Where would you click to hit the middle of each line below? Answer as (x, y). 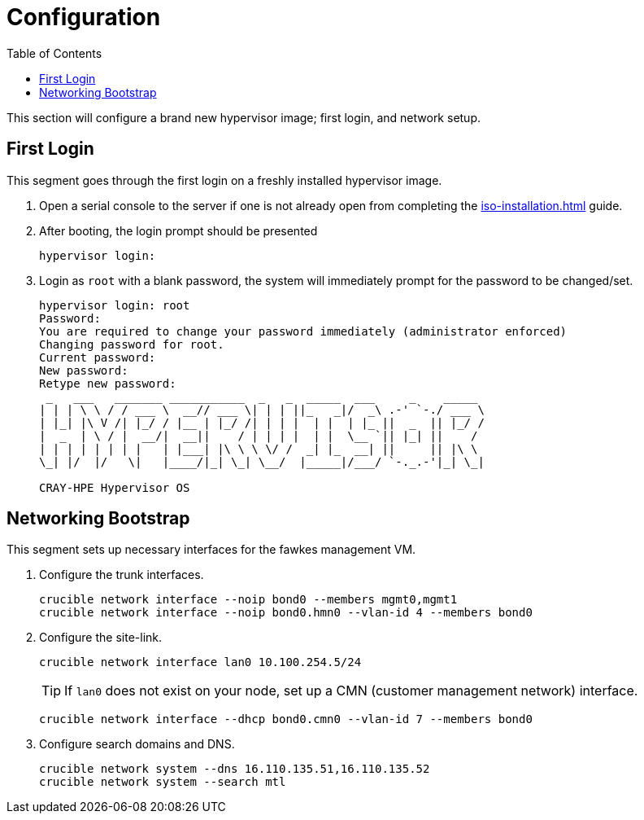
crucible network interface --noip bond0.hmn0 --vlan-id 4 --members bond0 (286, 613)
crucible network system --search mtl (163, 782)
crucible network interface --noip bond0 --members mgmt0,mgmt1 (248, 600)
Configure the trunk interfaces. (122, 575)
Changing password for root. (132, 344)
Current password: (98, 357)
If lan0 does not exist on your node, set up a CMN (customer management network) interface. (351, 691)
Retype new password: (108, 383)
